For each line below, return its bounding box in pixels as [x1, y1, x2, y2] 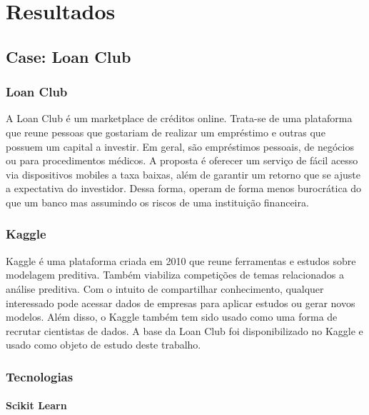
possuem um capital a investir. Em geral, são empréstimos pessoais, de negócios [6, 139, 354, 154]
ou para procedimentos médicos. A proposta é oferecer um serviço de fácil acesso [6, 153, 358, 168]
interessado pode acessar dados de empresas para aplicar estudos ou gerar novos [6, 295, 355, 310]
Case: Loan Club [6, 45, 131, 67]
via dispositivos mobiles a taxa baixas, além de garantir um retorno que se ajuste [6, 166, 360, 181]
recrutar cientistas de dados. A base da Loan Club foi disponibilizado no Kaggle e [6, 323, 363, 338]
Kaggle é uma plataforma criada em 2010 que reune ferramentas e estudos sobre [6, 253, 356, 268]
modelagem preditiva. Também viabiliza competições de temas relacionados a [6, 267, 344, 282]
